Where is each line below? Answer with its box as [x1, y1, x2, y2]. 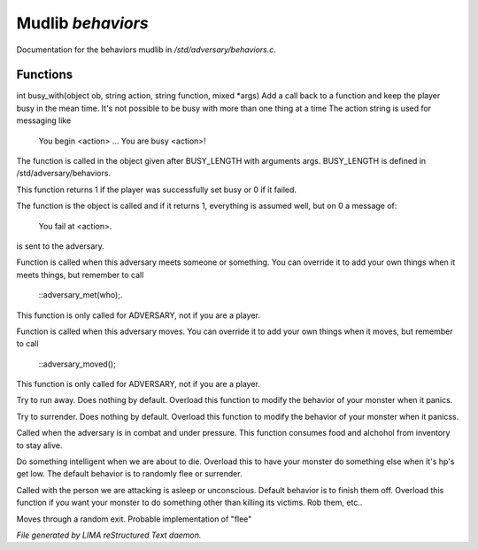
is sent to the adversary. [16, 240, 105, 252]
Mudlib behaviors [16, 13, 150, 33]
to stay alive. [16, 439, 63, 451]
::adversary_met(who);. [38, 290, 123, 300]
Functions [16, 67, 73, 82]
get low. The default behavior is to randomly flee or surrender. [16, 469, 243, 479]
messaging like [16, 115, 72, 126]
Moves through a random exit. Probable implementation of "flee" [16, 514, 252, 524]
